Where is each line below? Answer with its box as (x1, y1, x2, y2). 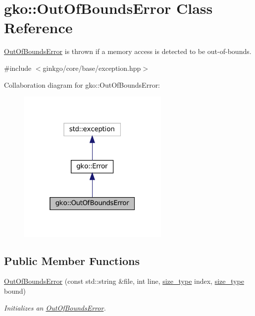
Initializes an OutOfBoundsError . (4, 302, 106, 313)
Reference (4, 17, 73, 38)
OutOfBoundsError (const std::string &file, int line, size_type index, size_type (4, 276, 244, 286)
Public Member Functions (4, 253, 140, 268)
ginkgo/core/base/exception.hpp (43, 62, 141, 73)
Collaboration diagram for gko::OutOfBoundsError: (4, 79, 160, 90)
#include (4, 62, 32, 73)
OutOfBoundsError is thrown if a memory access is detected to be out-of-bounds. (4, 46, 252, 56)
